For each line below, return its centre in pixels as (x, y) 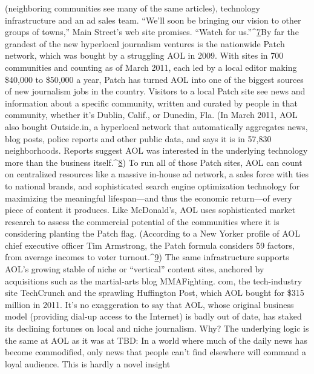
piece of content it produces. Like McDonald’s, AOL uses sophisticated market (150, 210)
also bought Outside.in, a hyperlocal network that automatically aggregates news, (156, 126)
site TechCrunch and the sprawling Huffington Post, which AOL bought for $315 (155, 293)
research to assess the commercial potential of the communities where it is (142, 221)
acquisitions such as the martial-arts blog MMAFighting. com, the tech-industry (154, 280)
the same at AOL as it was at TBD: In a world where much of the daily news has (156, 340)
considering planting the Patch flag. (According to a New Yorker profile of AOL (152, 233)
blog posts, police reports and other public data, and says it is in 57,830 (138, 138)
